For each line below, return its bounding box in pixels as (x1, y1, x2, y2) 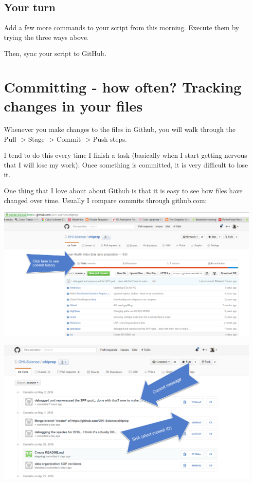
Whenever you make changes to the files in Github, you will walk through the (4, 124, 235, 134)
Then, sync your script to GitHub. (4, 48, 107, 58)
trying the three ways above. (4, 32, 89, 42)
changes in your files (4, 96, 143, 116)
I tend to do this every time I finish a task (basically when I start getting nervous (4, 150, 247, 160)
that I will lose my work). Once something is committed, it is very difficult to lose (4, 160, 248, 170)
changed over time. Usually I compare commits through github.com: (4, 195, 207, 205)
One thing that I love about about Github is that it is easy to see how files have (4, 186, 243, 196)
